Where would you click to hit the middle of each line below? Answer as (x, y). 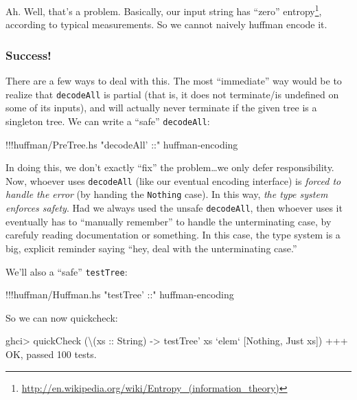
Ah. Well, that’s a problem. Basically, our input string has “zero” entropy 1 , (164, 10)
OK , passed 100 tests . (51, 354)
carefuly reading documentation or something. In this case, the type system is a (173, 235)
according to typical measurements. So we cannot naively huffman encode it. (166, 24)
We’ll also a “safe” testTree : (67, 271)
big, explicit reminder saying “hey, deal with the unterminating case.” (151, 248)
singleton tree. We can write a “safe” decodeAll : (108, 121)
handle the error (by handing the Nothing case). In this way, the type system (167, 194)
